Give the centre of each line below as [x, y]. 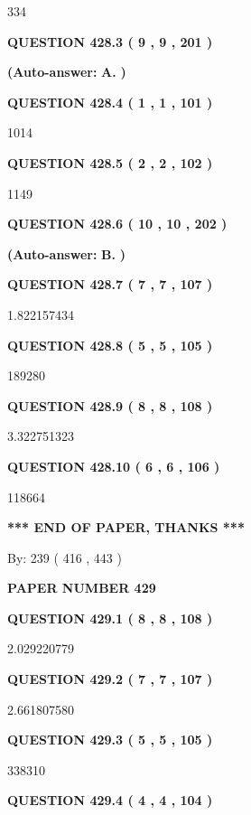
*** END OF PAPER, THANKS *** [126, 527]
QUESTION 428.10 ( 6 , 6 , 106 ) [114, 466]
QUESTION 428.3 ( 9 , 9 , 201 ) [110, 41]
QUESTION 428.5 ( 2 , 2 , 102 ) [110, 162]
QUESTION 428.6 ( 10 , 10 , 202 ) [117, 224]
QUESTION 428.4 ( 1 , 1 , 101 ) [110, 102]
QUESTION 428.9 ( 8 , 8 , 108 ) [110, 405]
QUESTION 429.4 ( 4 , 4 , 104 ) [110, 800]
